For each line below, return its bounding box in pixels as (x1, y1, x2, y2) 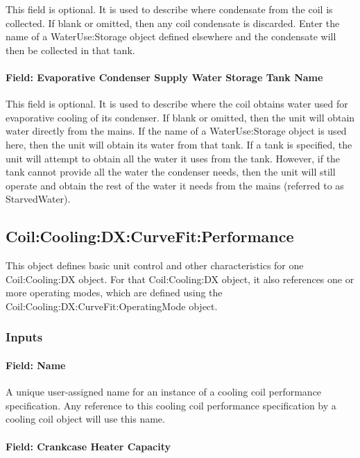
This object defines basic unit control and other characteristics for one (6, 258, 304, 273)
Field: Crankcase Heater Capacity (6, 439, 171, 453)
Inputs (6, 328, 43, 346)
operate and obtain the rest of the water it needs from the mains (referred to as (6, 178, 344, 192)
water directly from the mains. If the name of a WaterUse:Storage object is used (6, 124, 347, 138)
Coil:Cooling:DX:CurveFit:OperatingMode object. (6, 298, 218, 313)
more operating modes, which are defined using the (6, 285, 223, 300)
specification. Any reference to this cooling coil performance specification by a (6, 398, 336, 412)
